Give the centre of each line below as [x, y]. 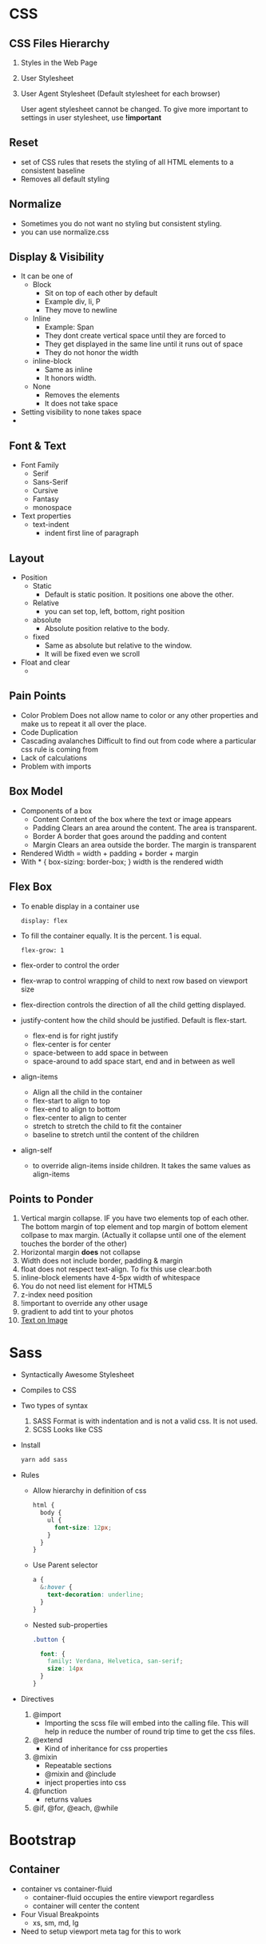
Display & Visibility [57, 257]
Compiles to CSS [48, 1390]
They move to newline [81, 310]
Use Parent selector [65, 1565]
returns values [68, 1799]
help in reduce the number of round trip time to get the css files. [150, 1731]
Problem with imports [56, 766]
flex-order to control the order [70, 965]
